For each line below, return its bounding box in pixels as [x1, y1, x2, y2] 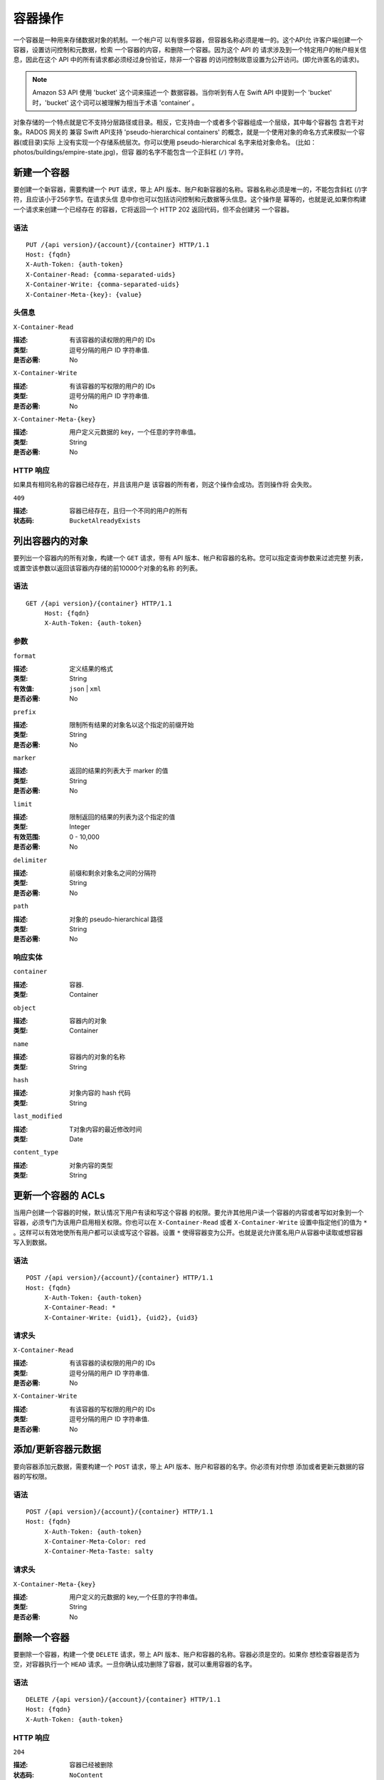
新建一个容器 [13, 166, 70, 178]
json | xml [69, 684, 102, 693]
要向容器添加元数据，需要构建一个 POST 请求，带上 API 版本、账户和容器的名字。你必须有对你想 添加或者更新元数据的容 [13, 1462, 365, 1470]
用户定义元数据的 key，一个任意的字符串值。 [69, 428, 201, 436]
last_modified [13, 1112, 63, 1121]
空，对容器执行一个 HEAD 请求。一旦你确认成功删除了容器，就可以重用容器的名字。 [13, 1660, 256, 1669]
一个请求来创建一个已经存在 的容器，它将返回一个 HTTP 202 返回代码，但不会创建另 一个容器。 [13, 205, 294, 214]
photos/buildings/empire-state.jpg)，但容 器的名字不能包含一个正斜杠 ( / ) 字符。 [13, 148, 248, 157]
